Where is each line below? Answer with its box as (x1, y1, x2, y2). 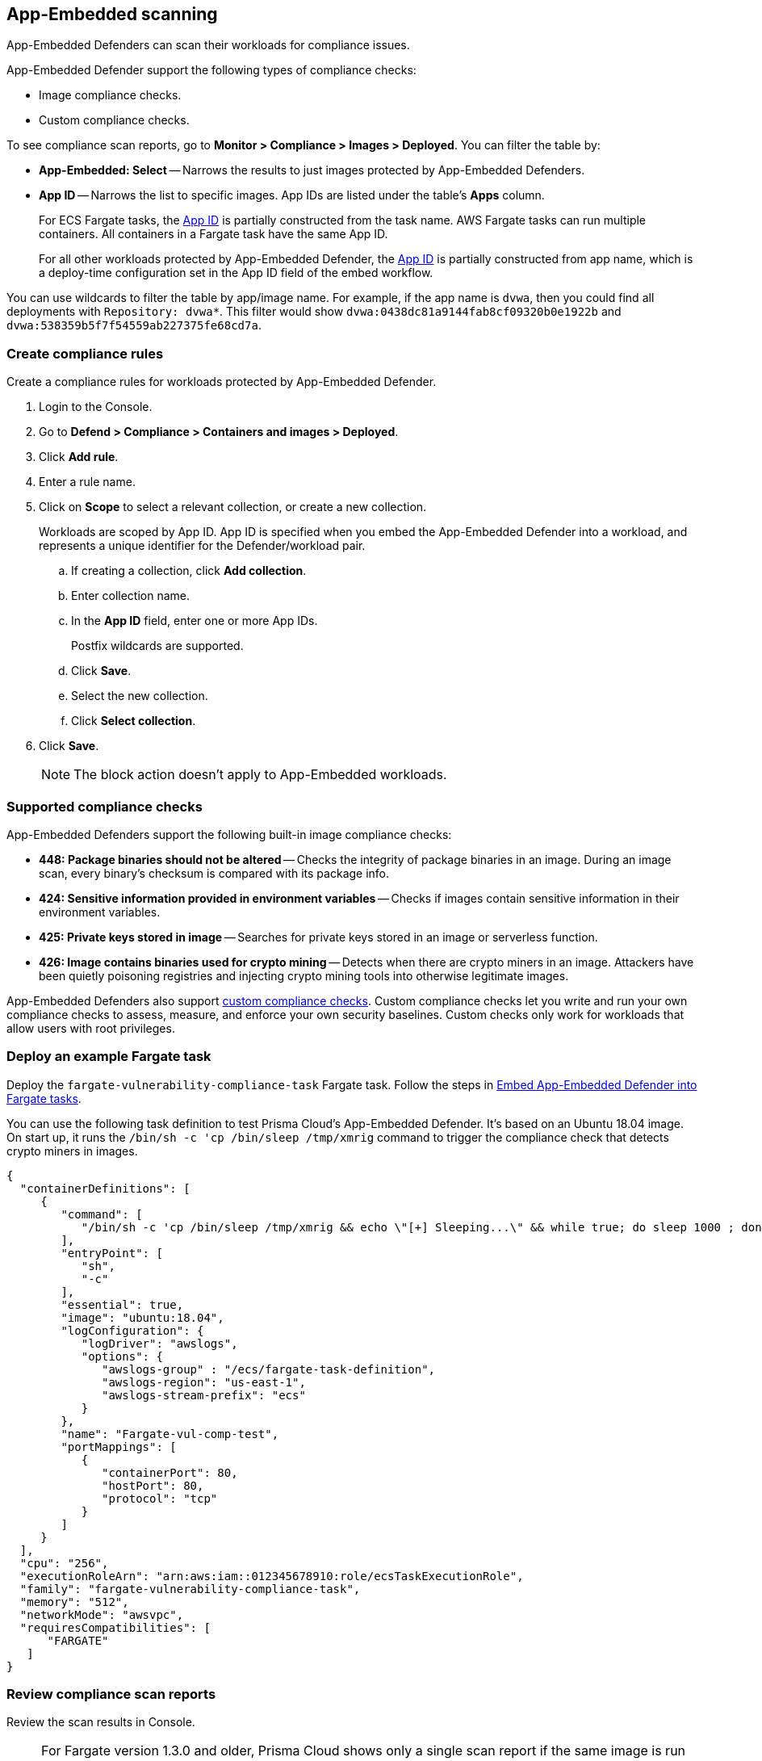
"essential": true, (61, 1298, 184, 1311)
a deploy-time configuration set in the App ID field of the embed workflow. (39, 266, 433, 280)
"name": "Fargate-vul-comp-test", (61, 1427, 279, 1440)
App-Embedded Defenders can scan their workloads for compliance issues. (6, 38, 410, 52)
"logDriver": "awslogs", (81, 1336, 238, 1350)
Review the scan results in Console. (6, 1715, 195, 1730)
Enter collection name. (71, 589, 190, 603)
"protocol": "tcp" (102, 1491, 218, 1505)
